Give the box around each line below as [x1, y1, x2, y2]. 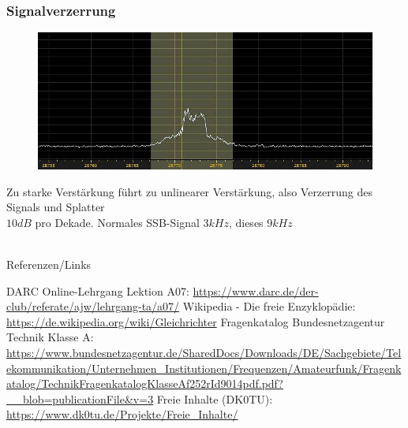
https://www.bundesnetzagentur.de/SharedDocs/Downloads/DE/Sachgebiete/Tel [6, 344, 402, 361]
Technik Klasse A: [6, 329, 94, 345]
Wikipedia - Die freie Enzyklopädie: [182, 298, 356, 314]
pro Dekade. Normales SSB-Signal [35, 214, 200, 230]
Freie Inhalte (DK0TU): [156, 390, 273, 407]
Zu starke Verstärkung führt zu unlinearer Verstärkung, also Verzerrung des [6, 183, 373, 199]
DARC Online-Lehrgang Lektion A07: [6, 282, 189, 299]
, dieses [228, 214, 264, 230]
